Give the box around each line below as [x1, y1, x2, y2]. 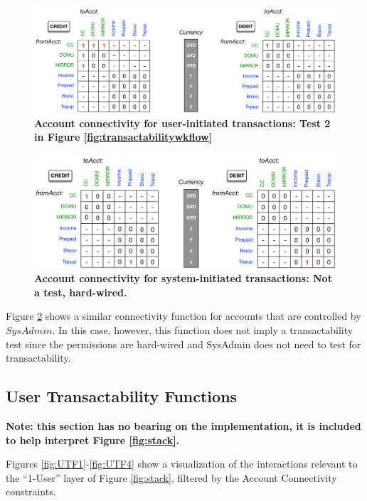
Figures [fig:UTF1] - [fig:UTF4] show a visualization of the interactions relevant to [6, 456, 358, 471]
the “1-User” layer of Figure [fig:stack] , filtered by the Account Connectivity [6, 470, 337, 485]
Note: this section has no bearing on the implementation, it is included [6, 418, 361, 433]
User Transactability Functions [6, 385, 238, 407]
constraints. [6, 484, 56, 499]
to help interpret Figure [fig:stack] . [6, 432, 180, 447]
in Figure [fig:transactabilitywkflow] [34, 129, 213, 144]
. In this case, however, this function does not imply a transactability [52, 322, 353, 337]
